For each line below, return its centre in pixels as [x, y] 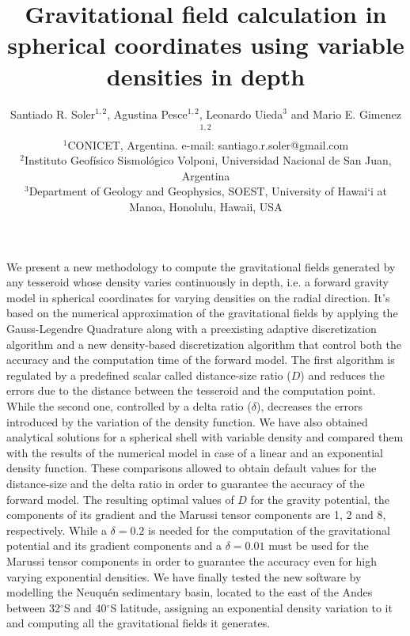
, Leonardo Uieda [241, 114]
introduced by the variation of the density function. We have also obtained [187, 421]
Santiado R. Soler [53, 114]
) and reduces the [342, 375]
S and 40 [85, 607]
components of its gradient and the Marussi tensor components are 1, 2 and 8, [196, 515]
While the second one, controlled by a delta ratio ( [129, 406]
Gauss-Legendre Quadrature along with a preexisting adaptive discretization [192, 329]
